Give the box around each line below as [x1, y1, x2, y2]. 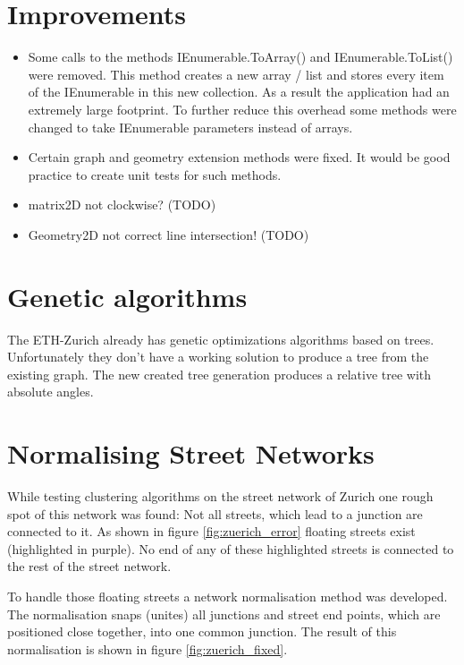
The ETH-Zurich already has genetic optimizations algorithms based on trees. [7, 329, 434, 348]
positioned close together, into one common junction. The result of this [7, 622, 397, 641]
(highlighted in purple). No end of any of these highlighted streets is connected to [7, 539, 454, 558]
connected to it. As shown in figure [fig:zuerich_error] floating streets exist [7, 522, 416, 541]
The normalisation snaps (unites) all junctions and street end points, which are [7, 604, 441, 623]
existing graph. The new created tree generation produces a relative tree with [7, 364, 432, 383]
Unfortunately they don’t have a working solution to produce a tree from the [7, 347, 429, 366]
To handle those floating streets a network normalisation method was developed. [7, 587, 448, 606]
